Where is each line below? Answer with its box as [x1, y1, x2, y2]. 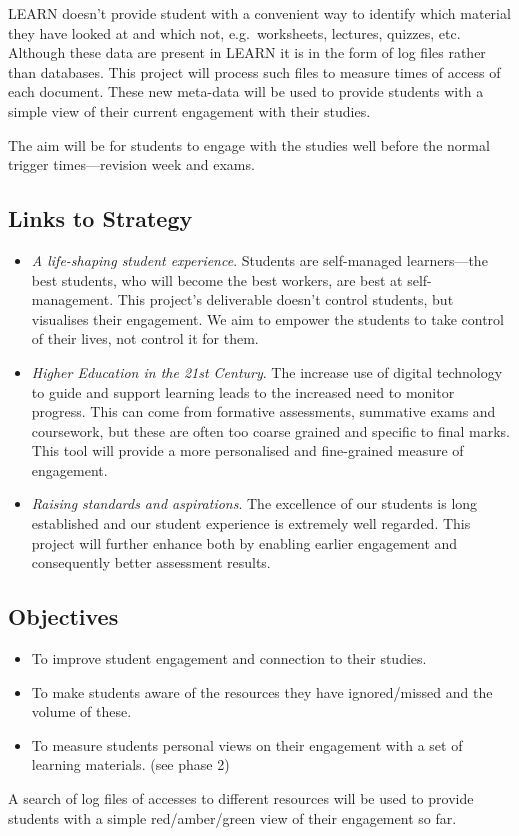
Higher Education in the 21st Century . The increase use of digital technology [31, 361, 503, 382]
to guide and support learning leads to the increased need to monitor [31, 381, 455, 402]
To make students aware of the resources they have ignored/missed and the [31, 681, 493, 702]
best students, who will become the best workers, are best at [31, 269, 403, 290]
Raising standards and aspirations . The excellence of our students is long [31, 493, 478, 514]
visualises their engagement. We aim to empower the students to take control [31, 308, 504, 329]
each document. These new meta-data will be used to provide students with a [8, 81, 484, 102]
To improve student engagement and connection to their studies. [31, 648, 427, 669]
